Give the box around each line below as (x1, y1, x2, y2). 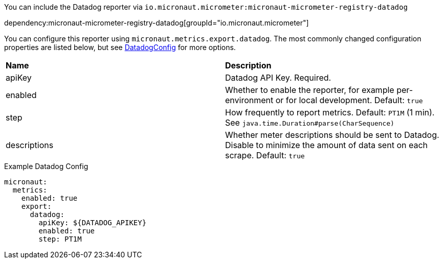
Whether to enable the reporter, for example (225, 85, 394, 95)
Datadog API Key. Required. (225, 73, 331, 83)
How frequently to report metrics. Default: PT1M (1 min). (225, 107, 435, 117)
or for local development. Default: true (275, 95, 423, 105)
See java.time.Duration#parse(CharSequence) (225, 117, 394, 128)
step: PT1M (38, 235, 82, 243)
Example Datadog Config (4, 162, 88, 171)
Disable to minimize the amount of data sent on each (225, 140, 428, 150)
